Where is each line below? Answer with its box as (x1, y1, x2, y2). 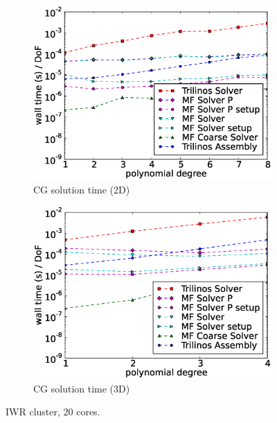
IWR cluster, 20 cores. (6, 404, 100, 419)
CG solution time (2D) (33, 182, 130, 196)
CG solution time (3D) (33, 381, 130, 395)
